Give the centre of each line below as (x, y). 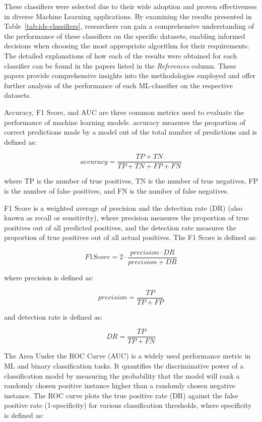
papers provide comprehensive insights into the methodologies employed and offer (130, 75)
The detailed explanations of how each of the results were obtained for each (121, 55)
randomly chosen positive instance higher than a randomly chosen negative (120, 385)
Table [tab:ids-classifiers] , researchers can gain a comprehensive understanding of (129, 26)
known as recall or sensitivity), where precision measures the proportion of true (126, 218)
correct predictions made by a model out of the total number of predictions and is (131, 132)
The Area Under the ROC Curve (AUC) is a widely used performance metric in (127, 356)
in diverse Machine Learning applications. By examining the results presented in (128, 16)
